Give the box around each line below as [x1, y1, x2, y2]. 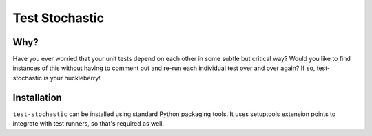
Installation [12, 91, 62, 103]
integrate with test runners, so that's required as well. [12, 120, 165, 128]
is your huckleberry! [43, 73, 101, 82]
